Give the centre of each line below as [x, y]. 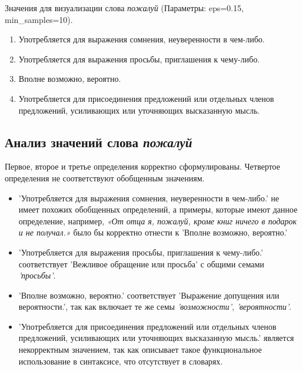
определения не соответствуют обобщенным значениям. [105, 178]
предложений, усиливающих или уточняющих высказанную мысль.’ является [156, 338]
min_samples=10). [39, 19]
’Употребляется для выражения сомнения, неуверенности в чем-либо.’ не [149, 198]
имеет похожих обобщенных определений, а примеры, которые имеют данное [158, 209]
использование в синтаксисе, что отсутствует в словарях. [121, 361]
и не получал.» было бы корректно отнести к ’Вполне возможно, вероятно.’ [153, 232]
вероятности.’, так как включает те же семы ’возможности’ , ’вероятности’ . [155, 307]
